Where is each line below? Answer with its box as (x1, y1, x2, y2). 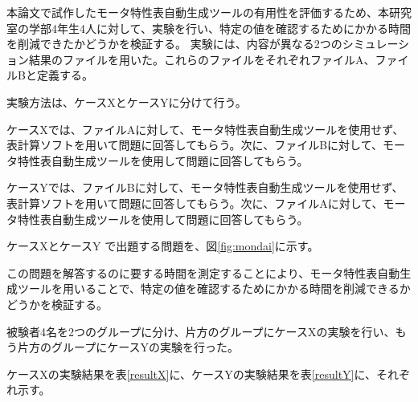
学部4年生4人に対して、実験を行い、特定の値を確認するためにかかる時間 (28, 19, 411, 36)
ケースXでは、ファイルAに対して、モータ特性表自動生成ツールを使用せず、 (6, 120, 404, 137)
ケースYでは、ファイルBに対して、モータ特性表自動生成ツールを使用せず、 (6, 179, 404, 196)
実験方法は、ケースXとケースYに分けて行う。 (6, 93, 247, 110)
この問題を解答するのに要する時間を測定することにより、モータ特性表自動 (6, 264, 400, 281)
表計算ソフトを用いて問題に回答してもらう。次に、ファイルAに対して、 (6, 194, 383, 211)
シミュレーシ (342, 35, 410, 52)
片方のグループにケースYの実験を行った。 (17, 339, 239, 355)
